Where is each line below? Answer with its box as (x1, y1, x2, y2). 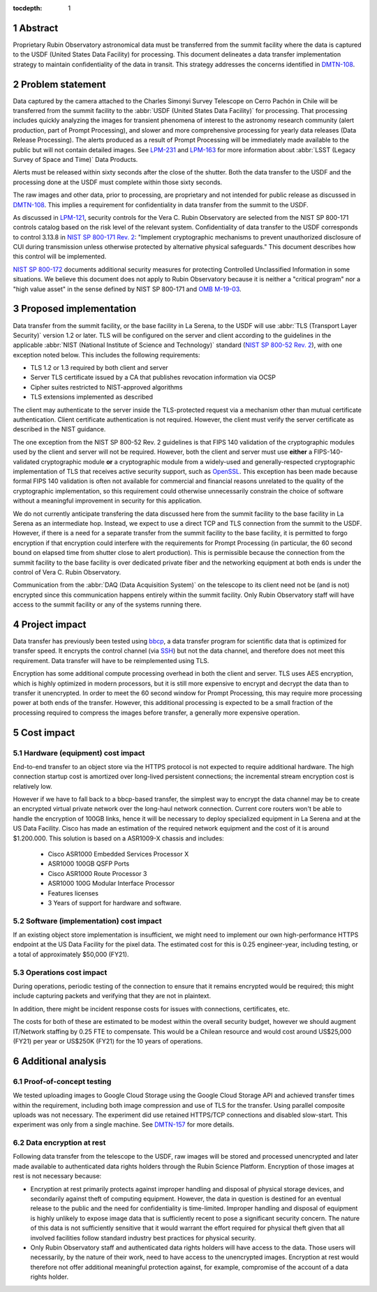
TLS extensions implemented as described (30, 393, 154, 401)
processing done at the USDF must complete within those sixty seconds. (13, 178, 223, 186)
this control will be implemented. (13, 252, 107, 261)
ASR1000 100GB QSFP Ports (47, 859, 130, 868)
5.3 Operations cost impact (13, 967, 108, 977)
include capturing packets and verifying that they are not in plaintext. (13, 992, 212, 1000)
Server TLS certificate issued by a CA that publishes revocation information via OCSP (30, 373, 276, 382)
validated (13, 457, 40, 466)
